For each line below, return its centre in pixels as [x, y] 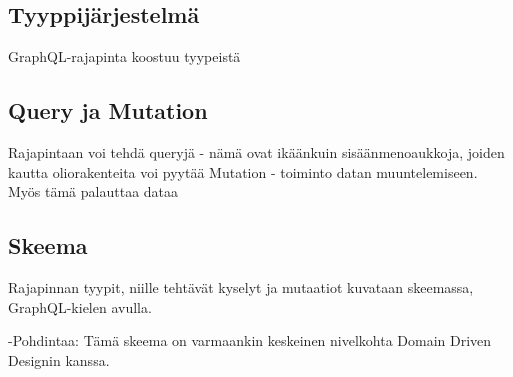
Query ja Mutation [108, 110]
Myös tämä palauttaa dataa [93, 191]
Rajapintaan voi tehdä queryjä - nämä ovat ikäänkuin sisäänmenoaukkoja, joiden [256, 152]
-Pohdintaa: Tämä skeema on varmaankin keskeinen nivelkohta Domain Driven [250, 340]
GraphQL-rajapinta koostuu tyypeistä [124, 56]
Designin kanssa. [59, 359]
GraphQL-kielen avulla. [80, 306]
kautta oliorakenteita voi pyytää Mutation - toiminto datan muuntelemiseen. [243, 171]
